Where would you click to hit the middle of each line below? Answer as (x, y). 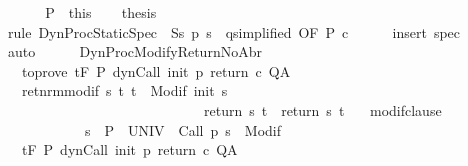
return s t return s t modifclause (322, 109)
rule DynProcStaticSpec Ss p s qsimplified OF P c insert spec (234, 31)
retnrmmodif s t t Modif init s (124, 90)
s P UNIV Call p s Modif (182, 129)
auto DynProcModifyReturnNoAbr (134, 51)
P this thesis (101, 12)
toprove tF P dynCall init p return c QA (156, 70)
